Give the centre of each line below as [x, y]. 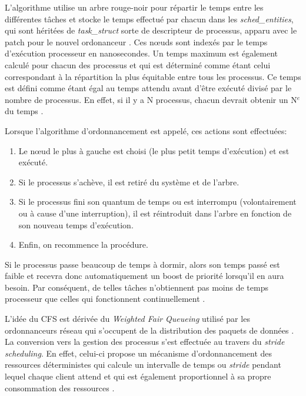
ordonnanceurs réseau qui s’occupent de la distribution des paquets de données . [149, 330]
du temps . [24, 111]
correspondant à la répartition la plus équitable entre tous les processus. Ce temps [153, 76]
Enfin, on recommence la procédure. [83, 244]
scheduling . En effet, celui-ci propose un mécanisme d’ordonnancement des [139, 353]
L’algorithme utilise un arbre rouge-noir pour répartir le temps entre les [134, 7]
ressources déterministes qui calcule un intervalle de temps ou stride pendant [143, 365]
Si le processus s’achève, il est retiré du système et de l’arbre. [129, 182]
